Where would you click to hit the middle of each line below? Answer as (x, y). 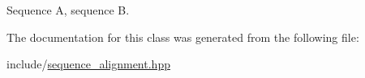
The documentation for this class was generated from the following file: (183, 37)
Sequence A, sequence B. (68, 10)
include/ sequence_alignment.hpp (88, 64)
